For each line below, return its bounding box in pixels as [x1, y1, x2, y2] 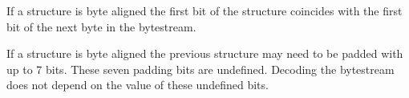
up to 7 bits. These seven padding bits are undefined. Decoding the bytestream [6, 60, 395, 77]
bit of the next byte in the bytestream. [6, 18, 196, 35]
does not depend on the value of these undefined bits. [6, 76, 269, 93]
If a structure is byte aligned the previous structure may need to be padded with [6, 45, 403, 62]
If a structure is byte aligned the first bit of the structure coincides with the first [6, 2, 403, 18]
